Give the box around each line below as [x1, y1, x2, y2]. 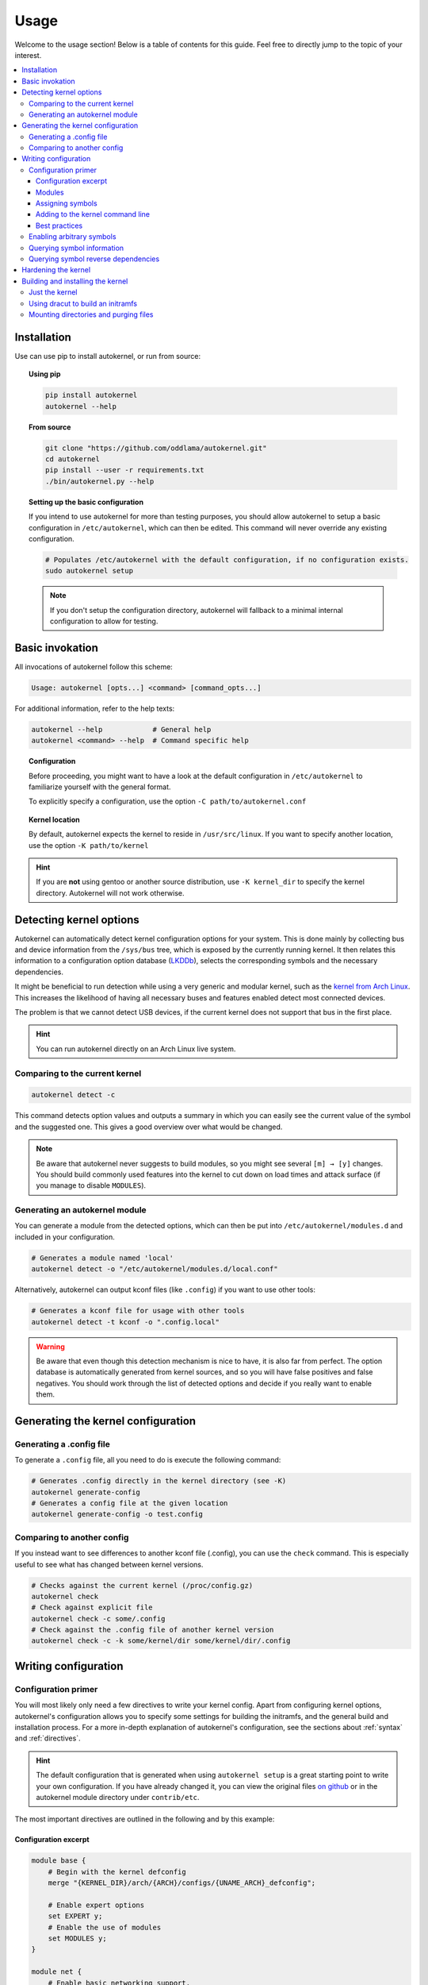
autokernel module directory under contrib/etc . [36, 1792, 200, 1802]
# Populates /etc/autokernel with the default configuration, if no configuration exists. [44, 555, 409, 564]
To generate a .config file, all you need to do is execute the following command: [14, 1455, 281, 1465]
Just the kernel [29, 287, 78, 297]
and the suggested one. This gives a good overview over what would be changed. [14, 1122, 283, 1131]
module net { [31, 1968, 82, 1976]
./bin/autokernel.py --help [44, 476, 155, 486]
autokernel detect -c [31, 1090, 116, 1100]
